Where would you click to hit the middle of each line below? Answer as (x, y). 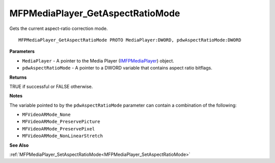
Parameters (22, 51)
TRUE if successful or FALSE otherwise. (51, 86)
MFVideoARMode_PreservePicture (61, 122)
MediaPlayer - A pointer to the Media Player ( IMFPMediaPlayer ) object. (98, 60)
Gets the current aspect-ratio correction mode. (59, 28)
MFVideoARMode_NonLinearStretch (62, 136)
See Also (19, 145)
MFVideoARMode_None (46, 115)
